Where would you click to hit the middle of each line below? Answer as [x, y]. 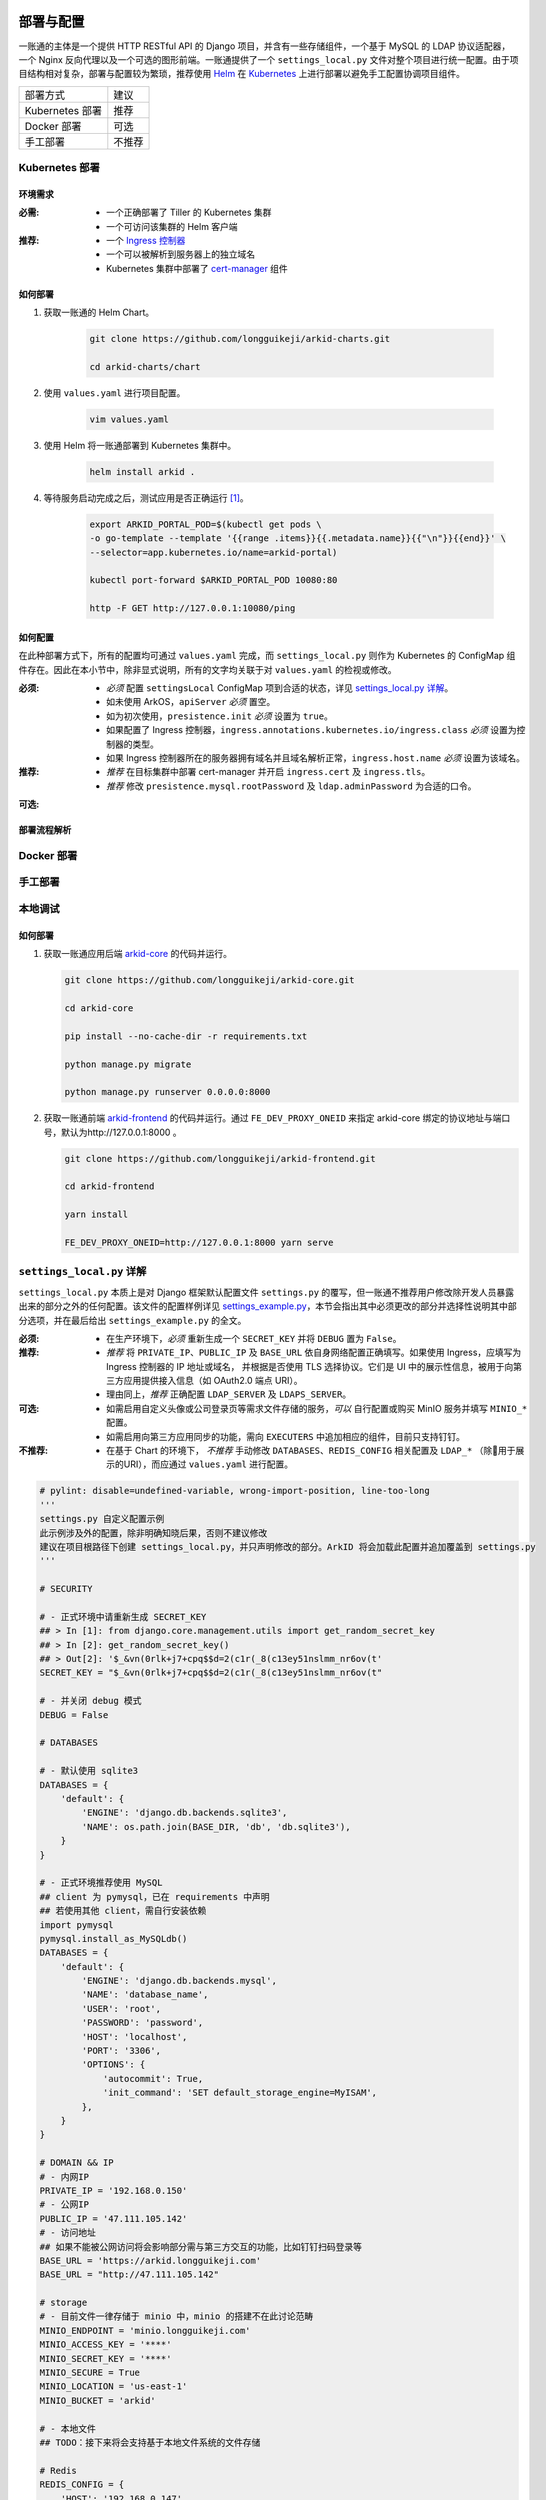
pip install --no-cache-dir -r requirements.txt [186, 1036]
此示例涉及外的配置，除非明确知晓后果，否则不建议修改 [153, 1533]
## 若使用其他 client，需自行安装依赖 [123, 1911]
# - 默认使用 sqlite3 [89, 1771]
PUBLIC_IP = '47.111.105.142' [113, 2218]
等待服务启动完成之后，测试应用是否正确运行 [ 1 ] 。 [146, 497]
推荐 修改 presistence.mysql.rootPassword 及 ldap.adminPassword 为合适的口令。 [291, 786]
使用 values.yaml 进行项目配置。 [114, 392]
